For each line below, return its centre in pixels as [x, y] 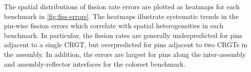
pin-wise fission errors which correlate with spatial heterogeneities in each [114, 26]
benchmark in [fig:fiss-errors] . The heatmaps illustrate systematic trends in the [121, 16]
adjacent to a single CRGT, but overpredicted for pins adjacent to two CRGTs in [126, 45]
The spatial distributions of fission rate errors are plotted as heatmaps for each [122, 6]
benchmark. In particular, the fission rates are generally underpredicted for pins [123, 35]
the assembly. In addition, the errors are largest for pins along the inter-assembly [125, 54]
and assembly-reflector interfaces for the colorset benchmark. [95, 63]
